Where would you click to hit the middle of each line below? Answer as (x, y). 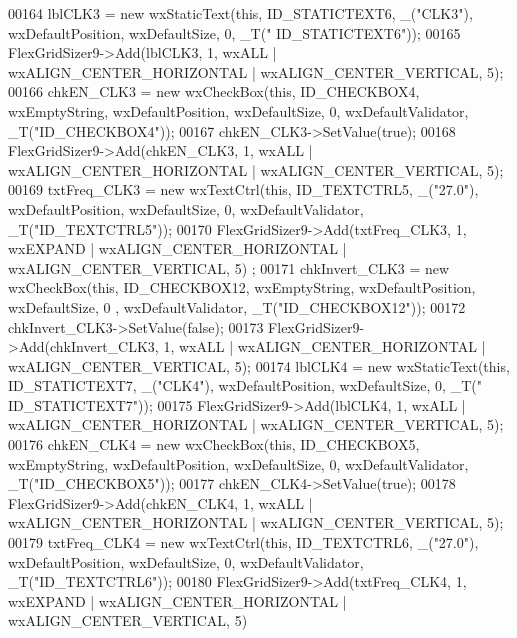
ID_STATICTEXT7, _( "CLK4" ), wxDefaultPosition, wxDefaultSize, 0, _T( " (245, 385)
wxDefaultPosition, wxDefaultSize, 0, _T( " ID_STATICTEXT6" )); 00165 (234, 32)
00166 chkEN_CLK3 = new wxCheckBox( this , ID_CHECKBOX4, (214, 91)
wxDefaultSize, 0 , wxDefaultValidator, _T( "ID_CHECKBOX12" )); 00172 (237, 306)
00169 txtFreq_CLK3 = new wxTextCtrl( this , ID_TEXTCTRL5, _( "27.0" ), (243, 189)
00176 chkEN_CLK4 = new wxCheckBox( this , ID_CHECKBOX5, (214, 444)
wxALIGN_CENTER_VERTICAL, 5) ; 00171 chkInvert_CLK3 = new (229, 267)
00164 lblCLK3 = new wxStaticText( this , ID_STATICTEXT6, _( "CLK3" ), (240, 13)
